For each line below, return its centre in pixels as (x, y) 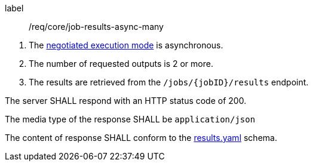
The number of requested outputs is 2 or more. (121, 64)
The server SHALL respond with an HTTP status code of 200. (126, 101)
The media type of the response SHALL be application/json (130, 119)
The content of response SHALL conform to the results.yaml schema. (141, 138)
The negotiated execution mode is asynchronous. (126, 45)
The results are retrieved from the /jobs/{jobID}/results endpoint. (169, 82)
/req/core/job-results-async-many (96, 27)
